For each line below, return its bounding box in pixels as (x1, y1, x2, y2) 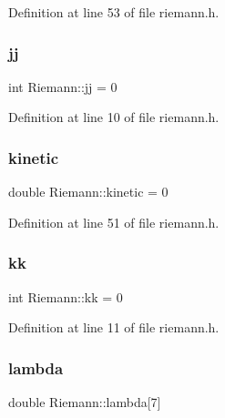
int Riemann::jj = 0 (8, 76, 118, 96)
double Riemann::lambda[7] (8, 393, 161, 412)
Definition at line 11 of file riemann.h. (8, 318, 220, 337)
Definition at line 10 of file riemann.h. (8, 107, 220, 127)
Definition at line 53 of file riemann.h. (8, 3, 220, 21)
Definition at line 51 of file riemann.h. (8, 212, 220, 231)
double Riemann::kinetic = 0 (8, 182, 169, 201)
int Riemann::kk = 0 (8, 287, 123, 306)
